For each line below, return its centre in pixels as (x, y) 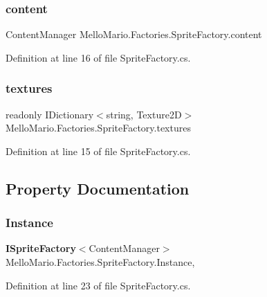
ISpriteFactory (41, 248)
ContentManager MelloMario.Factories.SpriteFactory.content (134, 34)
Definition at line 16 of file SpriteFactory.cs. (98, 57)
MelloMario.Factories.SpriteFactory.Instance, (100, 262)
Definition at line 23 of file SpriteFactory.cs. (98, 285)
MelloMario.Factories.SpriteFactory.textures (98, 128)
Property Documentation (98, 188)
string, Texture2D (144, 114)
